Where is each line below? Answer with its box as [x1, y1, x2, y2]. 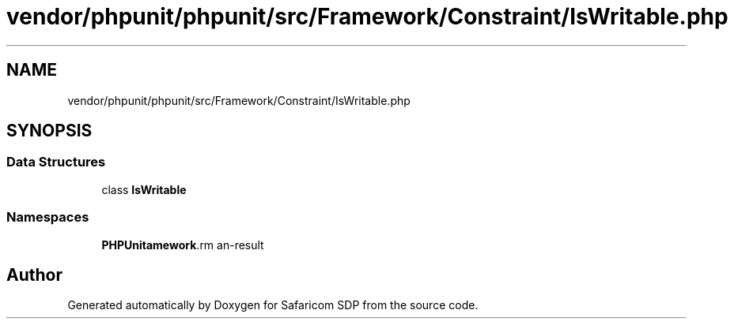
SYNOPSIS [6, 121, 93, 141]
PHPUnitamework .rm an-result [101, 237, 264, 252]
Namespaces [6, 209, 89, 226]
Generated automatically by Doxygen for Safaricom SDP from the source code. [67, 298, 479, 312]
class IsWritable [101, 182, 187, 196]
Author [6, 264, 62, 285]
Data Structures [6, 154, 106, 170]
